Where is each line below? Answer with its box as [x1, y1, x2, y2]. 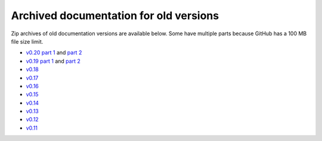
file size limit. [11, 38, 44, 45]
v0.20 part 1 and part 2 [26, 49, 82, 56]
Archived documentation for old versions [11, 9, 219, 22]
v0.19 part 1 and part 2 [26, 57, 80, 65]
